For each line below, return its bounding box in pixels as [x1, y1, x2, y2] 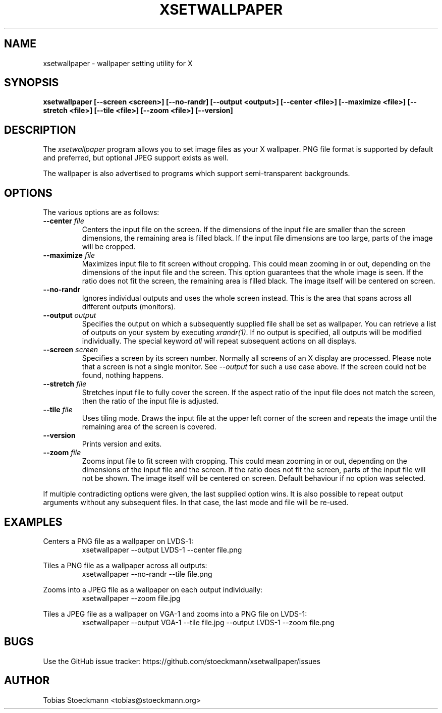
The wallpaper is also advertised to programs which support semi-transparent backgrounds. [43, 169, 350, 178]
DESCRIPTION [4, 123, 76, 136]
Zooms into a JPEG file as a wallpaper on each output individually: [43, 585, 263, 594]
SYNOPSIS [4, 76, 59, 89]
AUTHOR [4, 674, 50, 687]
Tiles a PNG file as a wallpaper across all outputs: [43, 561, 207, 570]
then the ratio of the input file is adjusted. [82, 397, 219, 406]
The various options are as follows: [43, 208, 159, 217]
